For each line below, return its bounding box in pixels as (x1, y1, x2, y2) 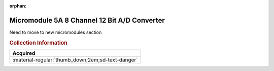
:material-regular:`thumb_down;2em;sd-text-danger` (12, 56, 138, 63)
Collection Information (9, 39, 68, 46)
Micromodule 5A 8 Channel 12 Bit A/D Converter (9, 16, 165, 25)
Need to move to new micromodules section (9, 29, 102, 35)
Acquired (12, 49, 36, 56)
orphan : (9, 3, 27, 9)
